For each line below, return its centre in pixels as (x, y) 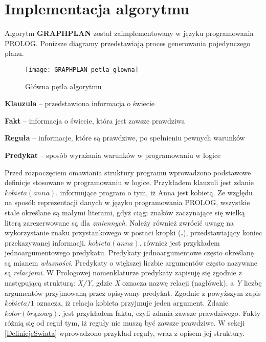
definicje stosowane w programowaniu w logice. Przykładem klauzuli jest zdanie (129, 182)
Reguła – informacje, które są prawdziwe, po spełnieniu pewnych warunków (125, 138)
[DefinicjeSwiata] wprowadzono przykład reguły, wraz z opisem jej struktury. (125, 333)
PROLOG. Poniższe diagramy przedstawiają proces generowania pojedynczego (128, 43)
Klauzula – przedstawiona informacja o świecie (80, 103)
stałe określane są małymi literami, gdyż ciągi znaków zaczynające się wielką (125, 212)
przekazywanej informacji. (45, 242)
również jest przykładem (182, 242)
